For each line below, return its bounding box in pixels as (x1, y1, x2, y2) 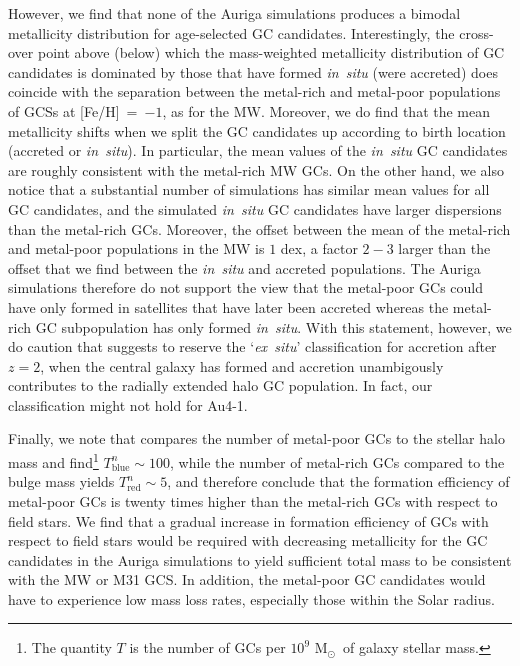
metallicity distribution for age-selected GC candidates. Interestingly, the (8, 22, 455, 43)
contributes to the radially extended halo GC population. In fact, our (8, 375, 433, 396)
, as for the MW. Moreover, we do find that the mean (162, 100, 491, 121)
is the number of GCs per (129, 637, 286, 658)
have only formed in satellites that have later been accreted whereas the (8, 296, 449, 317)
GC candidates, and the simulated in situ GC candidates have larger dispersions (8, 198, 502, 219)
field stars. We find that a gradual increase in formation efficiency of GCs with (8, 510, 489, 531)
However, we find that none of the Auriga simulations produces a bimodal (8, 3, 461, 23)
